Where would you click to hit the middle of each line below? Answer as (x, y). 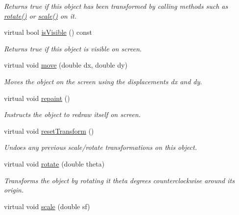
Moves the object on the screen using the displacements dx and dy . (103, 81)
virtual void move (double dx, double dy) (66, 65)
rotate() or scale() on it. (40, 15)
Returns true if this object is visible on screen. (73, 48)
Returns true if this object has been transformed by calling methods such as (116, 6)
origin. (14, 190)
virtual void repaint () (37, 98)
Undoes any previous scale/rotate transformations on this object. (100, 147)
